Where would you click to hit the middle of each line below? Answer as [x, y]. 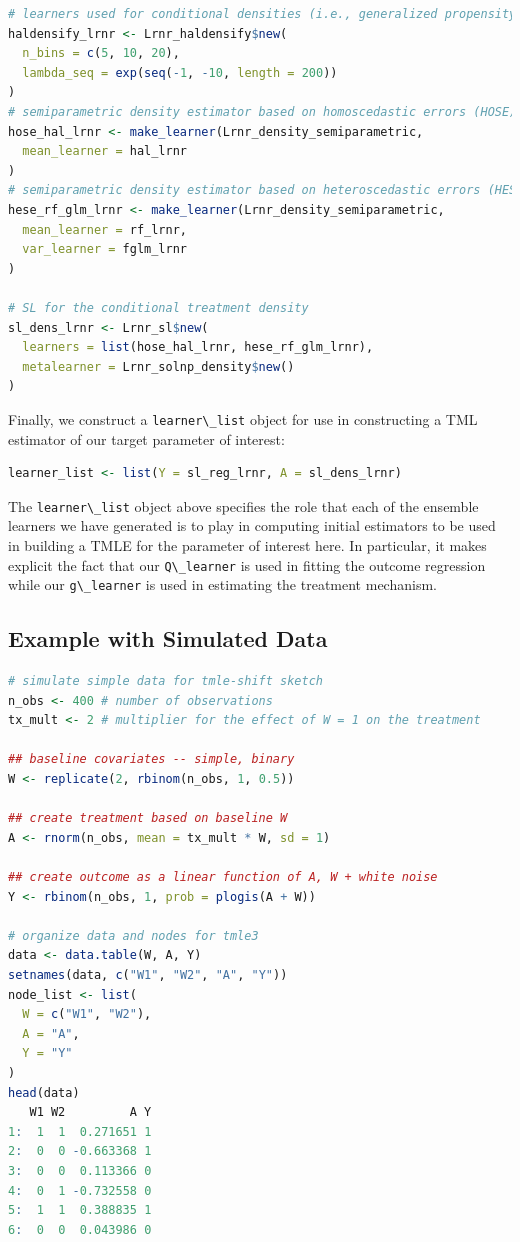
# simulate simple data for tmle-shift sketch [165, 681]
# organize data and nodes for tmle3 [133, 935]
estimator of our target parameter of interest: [146, 438]
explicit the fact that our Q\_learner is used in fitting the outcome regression [247, 564]
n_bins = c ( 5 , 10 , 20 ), [101, 53]
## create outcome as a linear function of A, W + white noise [223, 877]
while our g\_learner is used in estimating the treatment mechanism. [222, 584]
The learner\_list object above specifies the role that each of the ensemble [243, 505]
